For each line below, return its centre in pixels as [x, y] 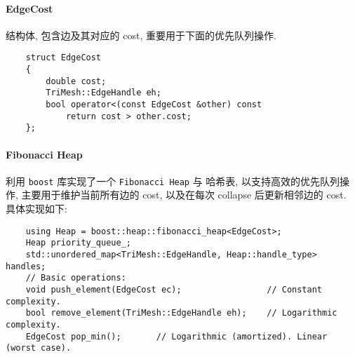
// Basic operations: [76, 278]
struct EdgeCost [63, 58]
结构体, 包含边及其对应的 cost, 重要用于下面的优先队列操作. [141, 35]
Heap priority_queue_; [78, 243]
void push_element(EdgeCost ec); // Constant [174, 289]
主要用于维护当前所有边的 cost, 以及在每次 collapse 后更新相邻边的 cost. [184, 195]
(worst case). [39, 348]
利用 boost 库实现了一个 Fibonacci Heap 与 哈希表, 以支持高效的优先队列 [173, 181]
